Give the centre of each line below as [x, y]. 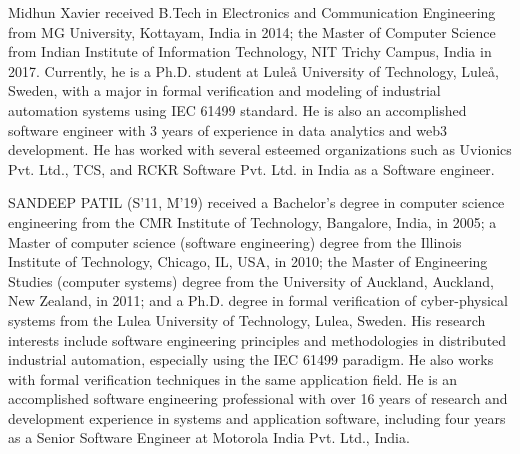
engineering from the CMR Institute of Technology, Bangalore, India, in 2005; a [252, 221]
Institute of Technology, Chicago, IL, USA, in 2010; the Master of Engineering [248, 261]
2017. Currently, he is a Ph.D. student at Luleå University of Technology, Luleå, [253, 70]
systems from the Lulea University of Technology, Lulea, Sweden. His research [247, 319]
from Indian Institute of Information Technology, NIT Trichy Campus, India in [250, 51]
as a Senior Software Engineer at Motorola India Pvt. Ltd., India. [209, 437]
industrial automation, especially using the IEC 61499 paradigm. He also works [251, 359]
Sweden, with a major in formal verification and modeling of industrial [224, 90]
